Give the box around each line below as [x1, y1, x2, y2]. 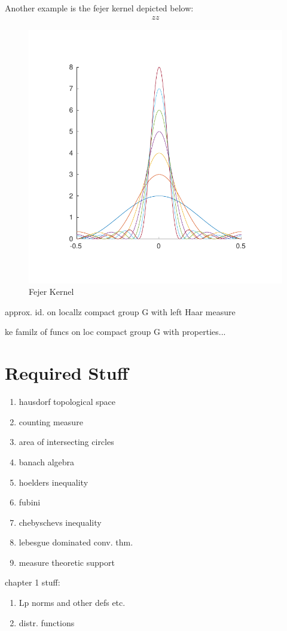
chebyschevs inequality [19, 516, 102, 528]
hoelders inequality [19, 475, 88, 488]
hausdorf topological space [19, 395, 116, 408]
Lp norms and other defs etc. [19, 596, 126, 609]
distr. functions [19, 616, 75, 629]
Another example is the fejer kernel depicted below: [5, 2, 194, 14]
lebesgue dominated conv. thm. [19, 536, 133, 548]
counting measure [19, 415, 83, 428]
